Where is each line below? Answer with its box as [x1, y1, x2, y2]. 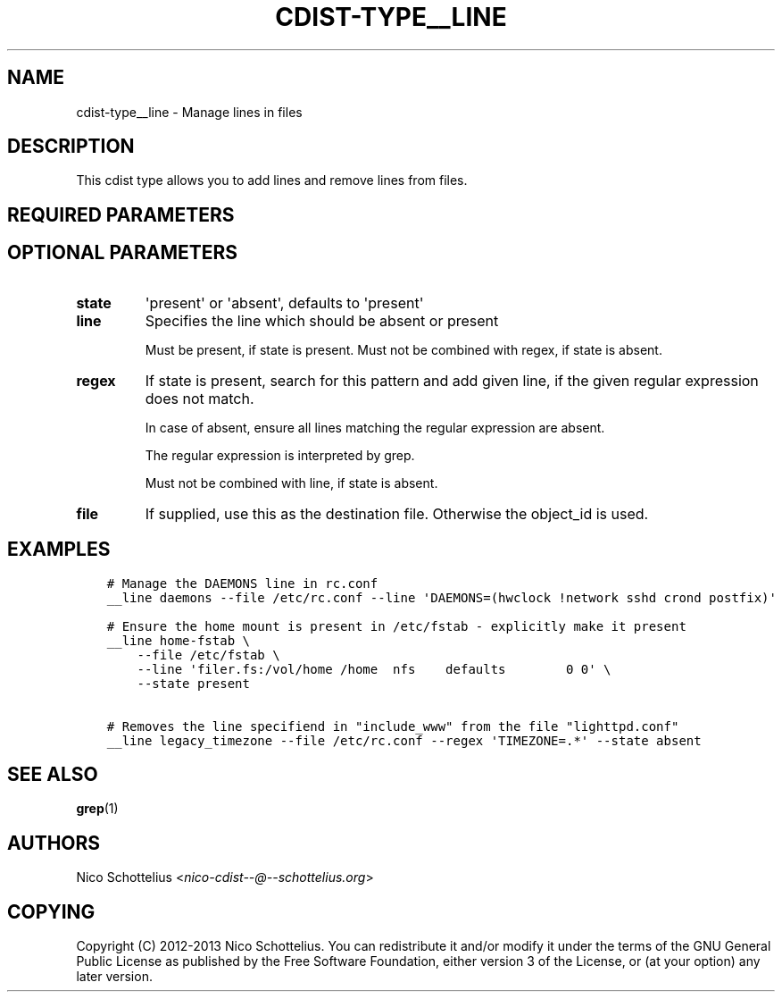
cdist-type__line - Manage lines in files [76, 104, 303, 120]
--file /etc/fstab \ [137, 647, 280, 662]
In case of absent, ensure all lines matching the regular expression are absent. [145, 419, 605, 435]
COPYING [7, 900, 96, 923]
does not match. [145, 389, 254, 407]
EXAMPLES [7, 538, 111, 561]
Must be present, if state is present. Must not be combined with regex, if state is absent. [145, 341, 662, 357]
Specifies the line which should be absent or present [145, 311, 499, 330]
